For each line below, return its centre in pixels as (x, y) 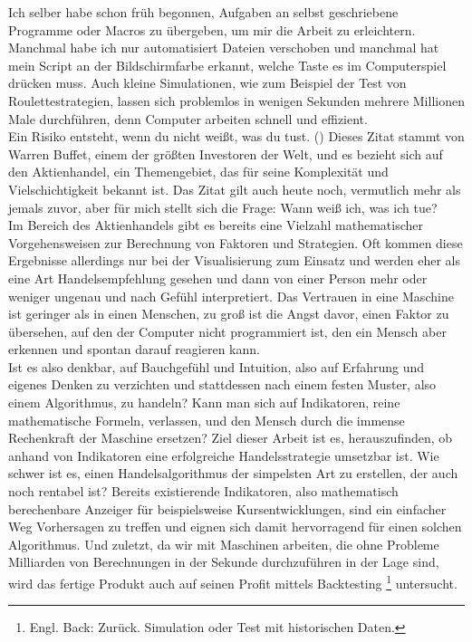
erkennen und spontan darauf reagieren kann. (134, 349)
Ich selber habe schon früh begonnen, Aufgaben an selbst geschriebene (203, 12)
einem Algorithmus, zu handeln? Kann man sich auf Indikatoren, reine (204, 402)
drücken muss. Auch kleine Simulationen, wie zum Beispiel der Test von (207, 83)
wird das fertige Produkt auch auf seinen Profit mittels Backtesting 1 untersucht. (233, 582)
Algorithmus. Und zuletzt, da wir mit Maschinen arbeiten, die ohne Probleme (224, 544)
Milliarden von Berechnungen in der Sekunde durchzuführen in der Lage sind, (224, 562)
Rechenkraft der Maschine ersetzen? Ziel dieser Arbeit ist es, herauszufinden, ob (231, 438)
